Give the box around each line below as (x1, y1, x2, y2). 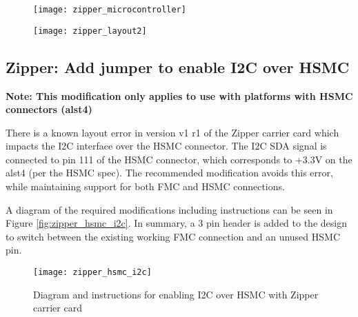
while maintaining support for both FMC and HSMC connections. (6, 179, 285, 194)
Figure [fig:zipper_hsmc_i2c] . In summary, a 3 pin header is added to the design (6, 216, 347, 230)
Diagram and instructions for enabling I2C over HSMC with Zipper (33, 287, 319, 301)
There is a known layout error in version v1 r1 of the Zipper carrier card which (6, 125, 339, 139)
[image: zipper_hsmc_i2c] (33, 267, 152, 278)
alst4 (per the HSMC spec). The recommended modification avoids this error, (6, 165, 333, 180)
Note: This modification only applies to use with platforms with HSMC (6, 88, 353, 103)
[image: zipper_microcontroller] (33, 5, 186, 14)
